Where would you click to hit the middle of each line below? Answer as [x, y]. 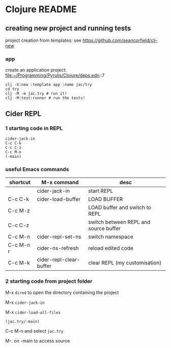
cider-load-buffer [59, 199]
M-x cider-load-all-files [33, 312]
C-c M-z [19, 211]
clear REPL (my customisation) [125, 263]
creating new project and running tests [68, 28]
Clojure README [41, 9]
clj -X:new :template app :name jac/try [49, 85]
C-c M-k [19, 263]
